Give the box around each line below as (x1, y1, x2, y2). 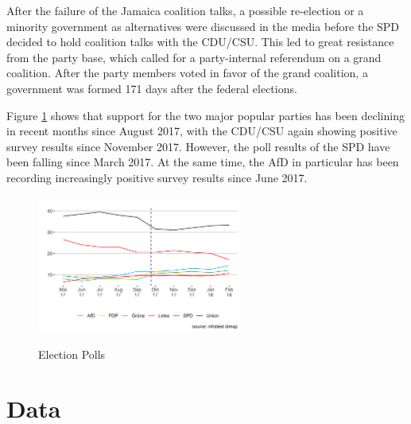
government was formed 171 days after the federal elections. (6, 80, 297, 96)
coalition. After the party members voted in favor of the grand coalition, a (6, 64, 368, 81)
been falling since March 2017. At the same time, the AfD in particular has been (6, 154, 399, 170)
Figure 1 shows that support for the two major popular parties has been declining (6, 107, 405, 123)
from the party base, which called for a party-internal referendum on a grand (6, 49, 382, 65)
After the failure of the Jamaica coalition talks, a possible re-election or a (6, 2, 364, 18)
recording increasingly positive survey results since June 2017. (6, 169, 308, 185)
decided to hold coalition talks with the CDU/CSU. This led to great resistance (6, 33, 394, 50)
